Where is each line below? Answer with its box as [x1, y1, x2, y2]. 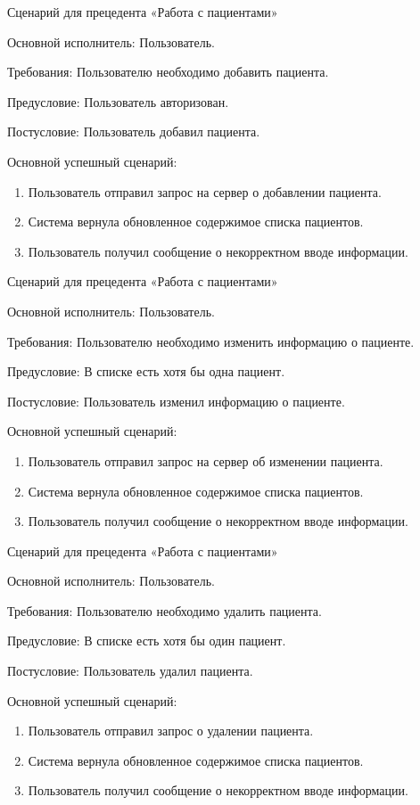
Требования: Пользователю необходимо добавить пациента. [7, 62, 329, 81]
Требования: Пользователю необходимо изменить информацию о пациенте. [7, 332, 415, 350]
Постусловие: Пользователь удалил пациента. [7, 661, 253, 680]
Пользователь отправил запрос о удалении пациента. [28, 721, 314, 740]
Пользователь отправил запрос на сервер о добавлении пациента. [28, 182, 382, 201]
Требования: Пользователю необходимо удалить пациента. [7, 601, 322, 620]
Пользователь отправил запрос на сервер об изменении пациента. [28, 451, 383, 470]
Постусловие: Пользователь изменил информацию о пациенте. [7, 391, 345, 410]
